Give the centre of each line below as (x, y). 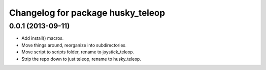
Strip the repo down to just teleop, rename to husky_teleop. (81, 59)
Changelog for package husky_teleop (87, 13)
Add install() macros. (43, 38)
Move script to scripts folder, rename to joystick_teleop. (78, 52)
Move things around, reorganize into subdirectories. (74, 45)
